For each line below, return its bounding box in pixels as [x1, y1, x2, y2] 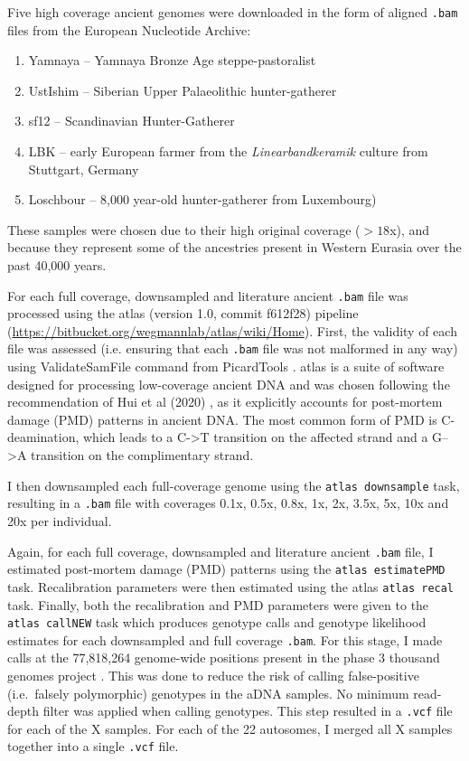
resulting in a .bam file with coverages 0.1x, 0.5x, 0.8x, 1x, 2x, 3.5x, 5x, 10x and [7, 493, 449, 512]
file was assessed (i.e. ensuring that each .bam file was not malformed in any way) [7, 339, 458, 358]
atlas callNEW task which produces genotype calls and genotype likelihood [7, 613, 427, 632]
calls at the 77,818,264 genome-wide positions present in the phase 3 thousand [7, 648, 440, 667]
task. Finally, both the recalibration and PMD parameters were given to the [7, 595, 429, 614]
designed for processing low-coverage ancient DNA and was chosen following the [7, 374, 450, 393]
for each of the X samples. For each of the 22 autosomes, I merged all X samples [7, 719, 453, 738]
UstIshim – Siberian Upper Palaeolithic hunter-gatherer [28, 80, 337, 99]
